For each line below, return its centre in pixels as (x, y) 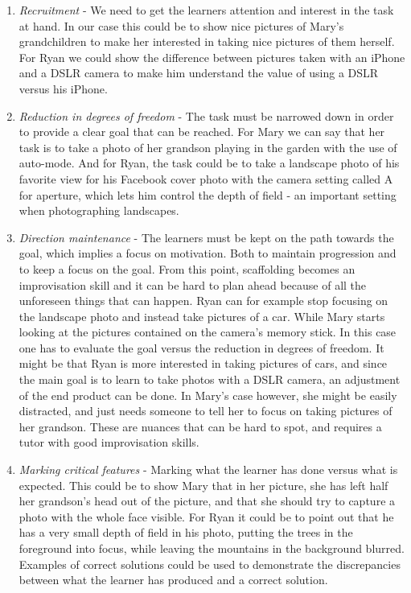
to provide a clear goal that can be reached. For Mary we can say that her (202, 132)
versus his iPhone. (63, 88)
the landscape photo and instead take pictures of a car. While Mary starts (202, 316)
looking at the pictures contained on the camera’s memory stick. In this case (208, 332)
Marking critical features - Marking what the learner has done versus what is (208, 469)
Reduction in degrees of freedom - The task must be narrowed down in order (206, 115)
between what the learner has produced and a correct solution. (173, 580)
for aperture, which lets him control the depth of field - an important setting (208, 194)
